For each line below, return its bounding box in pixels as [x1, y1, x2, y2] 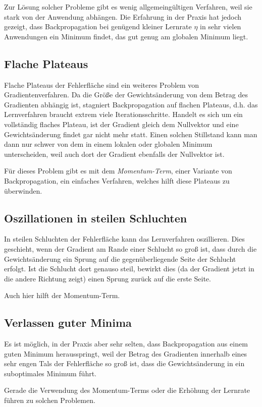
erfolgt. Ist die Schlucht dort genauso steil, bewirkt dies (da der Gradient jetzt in [4, 263, 254, 274]
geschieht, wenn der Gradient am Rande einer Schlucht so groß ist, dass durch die [4, 243, 257, 254]
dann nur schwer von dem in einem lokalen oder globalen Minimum [4, 139, 213, 149]
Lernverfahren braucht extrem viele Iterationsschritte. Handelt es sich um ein [4, 109, 243, 120]
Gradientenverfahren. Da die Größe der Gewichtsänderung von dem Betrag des [4, 89, 248, 100]
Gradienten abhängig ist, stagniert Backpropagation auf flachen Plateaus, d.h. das [4, 99, 258, 109]
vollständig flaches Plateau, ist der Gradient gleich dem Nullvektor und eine [4, 119, 239, 129]
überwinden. [4, 185, 42, 196]
